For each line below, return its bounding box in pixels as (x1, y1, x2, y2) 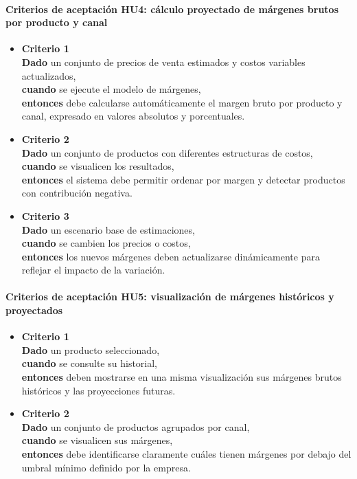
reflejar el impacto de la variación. (21, 263, 165, 277)
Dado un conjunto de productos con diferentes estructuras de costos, (21, 145, 313, 159)
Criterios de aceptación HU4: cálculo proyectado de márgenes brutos (5, 1, 339, 16)
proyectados (5, 303, 63, 318)
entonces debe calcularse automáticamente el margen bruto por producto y (21, 95, 343, 109)
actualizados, (21, 68, 76, 82)
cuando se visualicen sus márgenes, (21, 433, 173, 447)
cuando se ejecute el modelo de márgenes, (21, 82, 201, 96)
